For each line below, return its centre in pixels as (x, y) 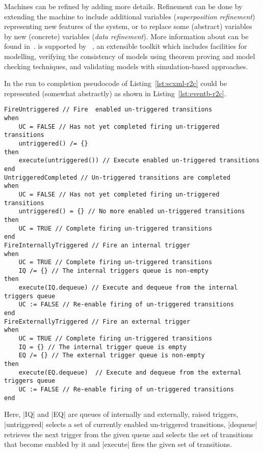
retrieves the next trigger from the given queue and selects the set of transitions (129, 434)
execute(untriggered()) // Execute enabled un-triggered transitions (139, 161)
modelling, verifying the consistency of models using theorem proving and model (130, 56)
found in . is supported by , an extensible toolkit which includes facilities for (126, 46)
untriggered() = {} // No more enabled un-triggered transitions (132, 211)
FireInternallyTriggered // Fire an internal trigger (97, 245)
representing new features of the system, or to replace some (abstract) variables (128, 26)
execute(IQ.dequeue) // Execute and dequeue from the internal (128, 288)
